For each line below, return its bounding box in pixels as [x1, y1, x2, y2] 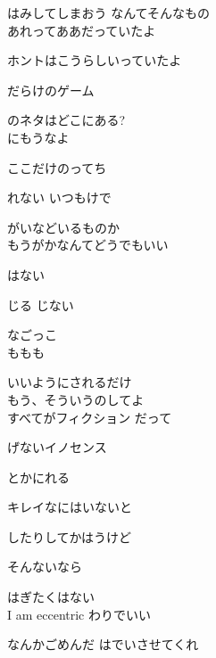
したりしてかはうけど [7, 527, 132, 546]
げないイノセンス [7, 438, 107, 456]
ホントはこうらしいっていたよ [7, 51, 182, 70]
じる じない [7, 295, 74, 314]
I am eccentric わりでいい [7, 605, 151, 623]
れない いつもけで [7, 188, 112, 207]
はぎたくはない [7, 588, 95, 606]
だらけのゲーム [7, 80, 95, 99]
